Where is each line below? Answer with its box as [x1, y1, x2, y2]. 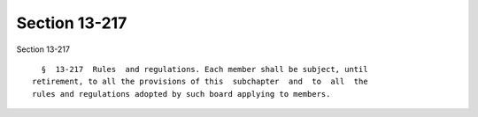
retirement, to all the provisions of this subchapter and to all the [32, 77, 368, 87]
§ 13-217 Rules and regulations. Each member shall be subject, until [41, 64, 368, 74]
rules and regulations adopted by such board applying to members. [32, 89, 331, 99]
